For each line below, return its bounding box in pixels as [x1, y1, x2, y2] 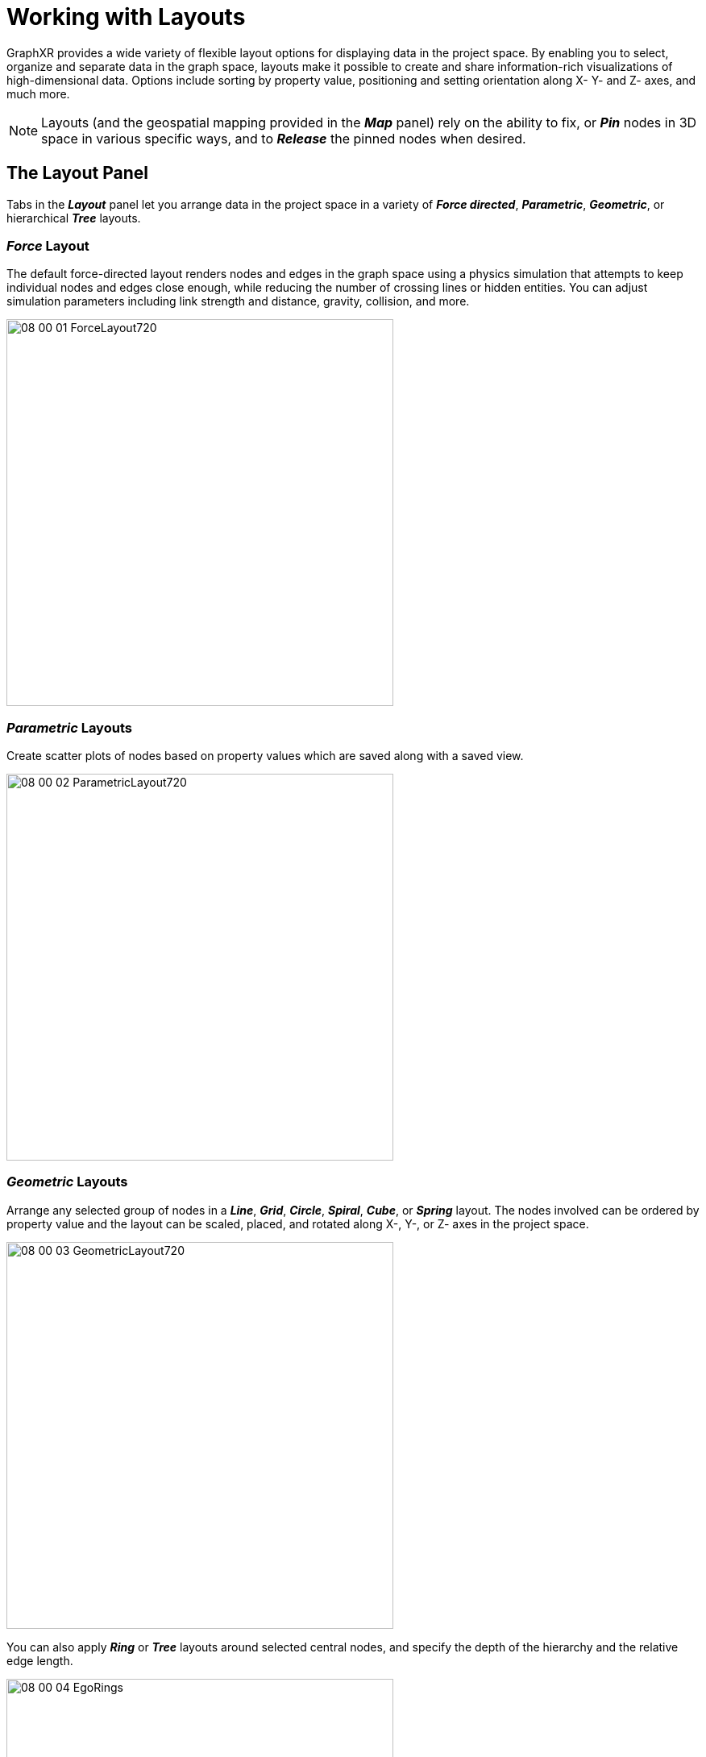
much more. [6, 86, 70, 101]
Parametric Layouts [6, 719, 132, 736]
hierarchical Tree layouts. [6, 210, 141, 225]
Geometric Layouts [6, 1173, 128, 1190]
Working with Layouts [6, 3, 246, 31]
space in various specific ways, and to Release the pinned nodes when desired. [41, 130, 526, 147]
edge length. [6, 1653, 73, 1668]
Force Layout [6, 237, 89, 254]
